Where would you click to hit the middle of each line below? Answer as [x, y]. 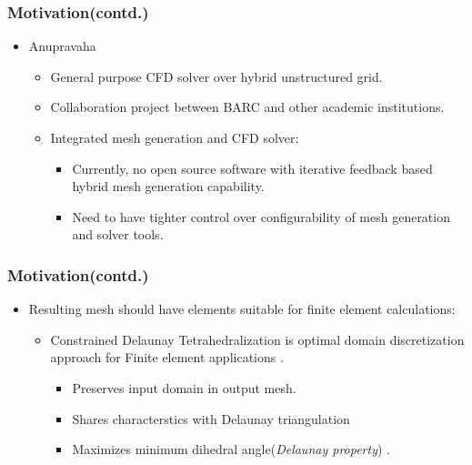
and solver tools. [118, 234]
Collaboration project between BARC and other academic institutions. [247, 107]
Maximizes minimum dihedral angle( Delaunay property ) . [231, 449]
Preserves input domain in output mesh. [184, 387]
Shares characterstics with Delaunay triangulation [211, 418]
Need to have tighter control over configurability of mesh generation [261, 216]
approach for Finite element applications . [167, 357]
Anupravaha [62, 46]
